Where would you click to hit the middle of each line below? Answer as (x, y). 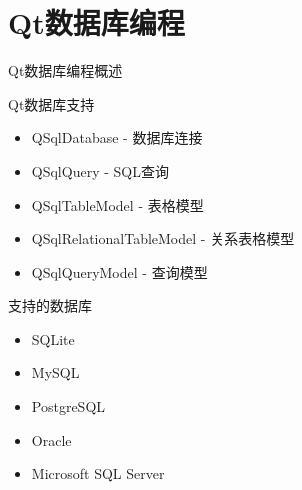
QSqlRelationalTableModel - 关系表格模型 (163, 238)
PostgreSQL (68, 406)
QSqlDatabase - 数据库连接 (117, 137)
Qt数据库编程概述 (65, 70)
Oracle (51, 439)
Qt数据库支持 (51, 103)
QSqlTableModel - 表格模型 (117, 204)
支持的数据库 (50, 305)
